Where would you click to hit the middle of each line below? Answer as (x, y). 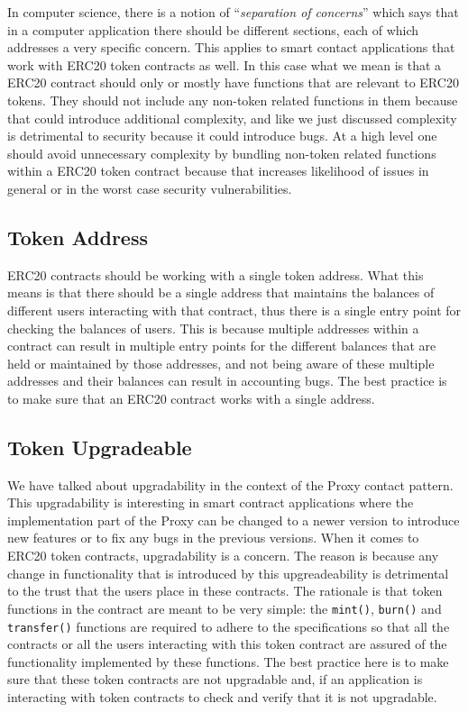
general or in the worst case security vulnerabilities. (150, 188)
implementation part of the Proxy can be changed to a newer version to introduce (234, 520)
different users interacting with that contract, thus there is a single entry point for (234, 310)
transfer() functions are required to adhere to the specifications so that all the (229, 626)
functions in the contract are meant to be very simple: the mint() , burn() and (225, 608)
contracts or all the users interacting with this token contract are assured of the (227, 644)
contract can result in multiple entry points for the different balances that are (222, 346)
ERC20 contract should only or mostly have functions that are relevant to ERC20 (233, 82)
